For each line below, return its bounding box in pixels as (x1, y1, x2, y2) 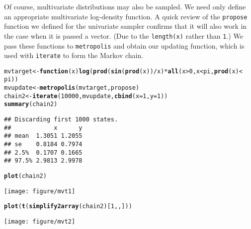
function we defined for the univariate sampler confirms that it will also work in (4, 21, 247, 31)
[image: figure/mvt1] (4, 187, 76, 195)
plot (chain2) (4, 172, 47, 180)
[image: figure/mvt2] (4, 218, 76, 225)
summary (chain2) (4, 101, 58, 108)
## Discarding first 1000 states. (4, 116, 118, 123)
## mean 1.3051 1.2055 (4, 132, 83, 140)
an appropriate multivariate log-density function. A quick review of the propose (4, 11, 248, 21)
